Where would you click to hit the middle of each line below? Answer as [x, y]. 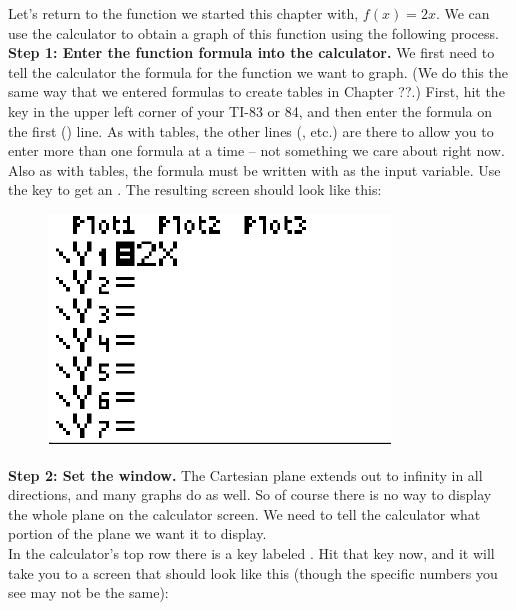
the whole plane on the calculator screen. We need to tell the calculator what [244, 513]
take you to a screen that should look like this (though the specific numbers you [253, 572]
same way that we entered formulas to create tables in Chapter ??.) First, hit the [256, 91]
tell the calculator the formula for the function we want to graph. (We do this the [258, 71]
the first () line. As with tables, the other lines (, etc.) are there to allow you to [251, 130]
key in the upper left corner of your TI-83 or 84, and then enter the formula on [250, 110]
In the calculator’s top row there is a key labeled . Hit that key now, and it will [251, 552]
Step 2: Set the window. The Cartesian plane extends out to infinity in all [245, 474]
